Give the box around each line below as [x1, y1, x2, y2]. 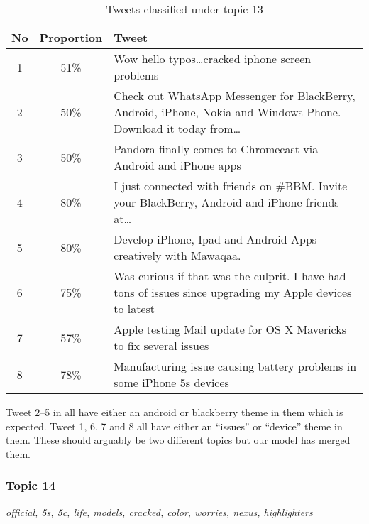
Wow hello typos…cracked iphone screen [114, 50, 312, 67]
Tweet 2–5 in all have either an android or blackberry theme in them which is [6, 405, 343, 419]
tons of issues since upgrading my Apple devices [114, 284, 352, 300]
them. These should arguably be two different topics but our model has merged [6, 432, 351, 447]
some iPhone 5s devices [114, 374, 229, 391]
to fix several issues [114, 337, 209, 354]
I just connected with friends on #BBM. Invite [114, 178, 348, 194]
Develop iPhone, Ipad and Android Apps [114, 231, 317, 247]
